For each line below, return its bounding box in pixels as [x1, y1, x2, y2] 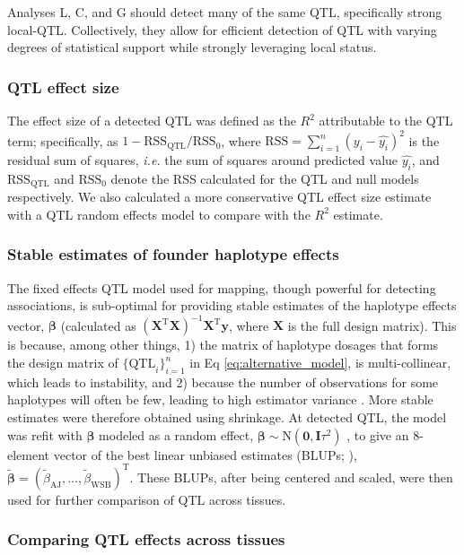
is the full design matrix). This [287, 316, 457, 334]
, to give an [346, 425, 409, 444]
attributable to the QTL [319, 111, 453, 129]
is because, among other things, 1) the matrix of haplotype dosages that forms [7, 335, 439, 354]
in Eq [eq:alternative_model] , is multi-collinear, [189, 353, 451, 372]
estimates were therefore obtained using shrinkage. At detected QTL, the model [7, 408, 447, 427]
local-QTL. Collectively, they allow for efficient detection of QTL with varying [7, 20, 437, 39]
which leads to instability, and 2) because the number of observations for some [7, 372, 439, 391]
